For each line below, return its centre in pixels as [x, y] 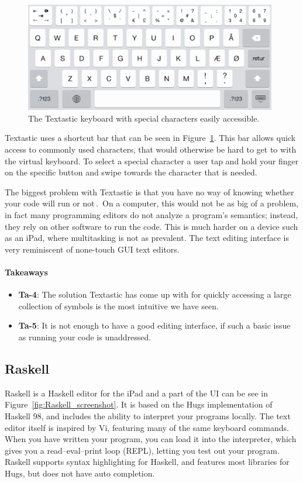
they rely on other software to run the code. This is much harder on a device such [151, 226]
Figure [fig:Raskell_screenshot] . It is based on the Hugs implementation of [139, 404]
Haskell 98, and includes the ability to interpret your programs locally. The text [148, 415]
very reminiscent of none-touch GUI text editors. [92, 249]
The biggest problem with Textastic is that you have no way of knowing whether [149, 192]
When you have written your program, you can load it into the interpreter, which [151, 439]
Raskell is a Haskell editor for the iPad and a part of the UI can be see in [136, 393]
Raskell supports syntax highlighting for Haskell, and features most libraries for [147, 462]
